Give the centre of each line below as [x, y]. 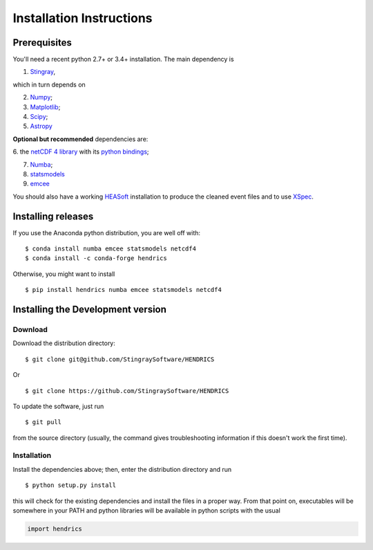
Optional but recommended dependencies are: [80, 139]
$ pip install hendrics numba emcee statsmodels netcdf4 [124, 290]
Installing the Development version [90, 310]
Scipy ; [39, 117]
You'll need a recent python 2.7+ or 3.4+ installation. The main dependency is [123, 59]
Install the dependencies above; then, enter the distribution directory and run [122, 469]
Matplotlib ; [45, 107]
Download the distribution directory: [64, 343]
